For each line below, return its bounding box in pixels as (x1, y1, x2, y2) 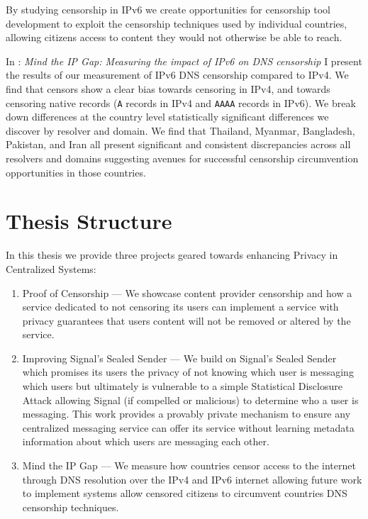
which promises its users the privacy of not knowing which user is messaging (22, 364, 354, 379)
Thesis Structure (6, 206, 172, 235)
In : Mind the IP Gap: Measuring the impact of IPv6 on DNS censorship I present (6, 53, 362, 68)
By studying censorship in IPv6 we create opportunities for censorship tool (6, 2, 331, 16)
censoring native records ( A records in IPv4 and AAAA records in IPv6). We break (6, 95, 356, 110)
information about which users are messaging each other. (22, 434, 269, 449)
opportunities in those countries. (6, 164, 146, 179)
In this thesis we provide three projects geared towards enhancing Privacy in (6, 247, 338, 262)
